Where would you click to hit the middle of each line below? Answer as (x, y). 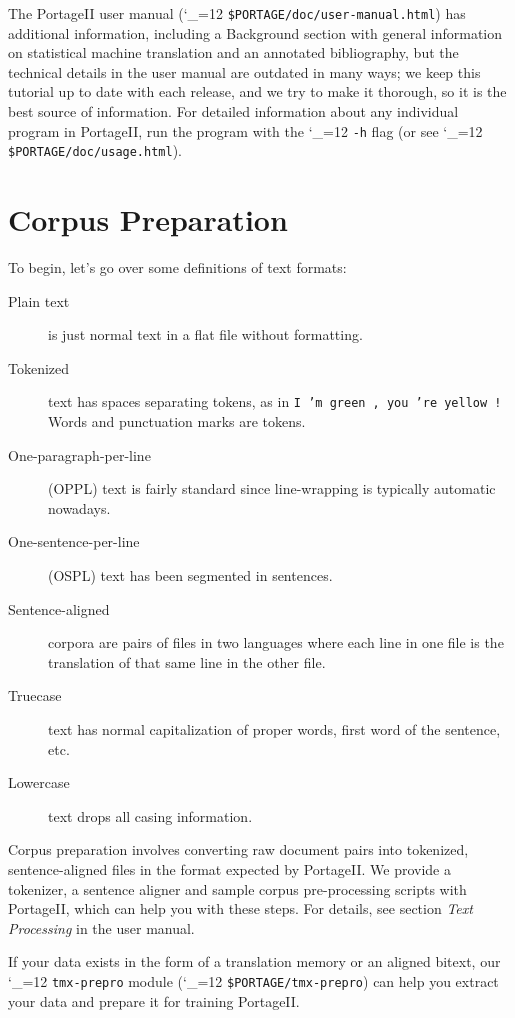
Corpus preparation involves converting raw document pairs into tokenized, (238, 849)
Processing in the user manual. (101, 927)
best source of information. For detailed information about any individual (233, 111)
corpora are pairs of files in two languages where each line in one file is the (276, 642)
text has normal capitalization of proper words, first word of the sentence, (274, 729)
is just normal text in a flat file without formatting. (205, 334)
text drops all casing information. (150, 815)
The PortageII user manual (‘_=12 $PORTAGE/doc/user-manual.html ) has (237, 13)
